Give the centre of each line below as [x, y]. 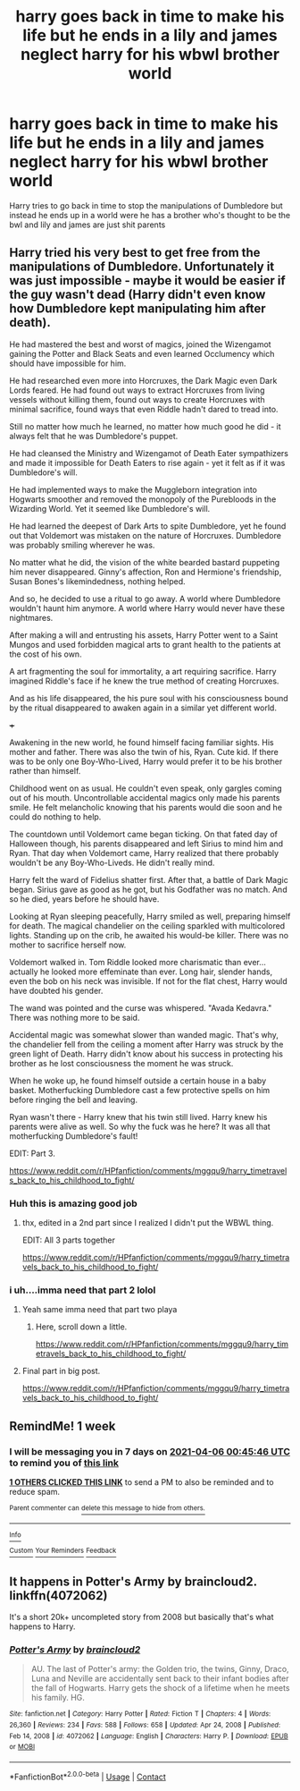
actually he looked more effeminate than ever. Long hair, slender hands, [141, 972]
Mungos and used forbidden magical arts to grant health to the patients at [145, 644]
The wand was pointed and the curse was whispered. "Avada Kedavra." [141, 1007]
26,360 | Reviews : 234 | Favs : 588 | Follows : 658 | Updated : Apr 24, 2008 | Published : [145, 1725]
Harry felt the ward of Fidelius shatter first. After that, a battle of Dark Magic [149, 879]
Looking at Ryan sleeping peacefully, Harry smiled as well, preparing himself [150, 916]
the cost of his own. [46, 654]
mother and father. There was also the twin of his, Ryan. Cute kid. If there [144, 751]
